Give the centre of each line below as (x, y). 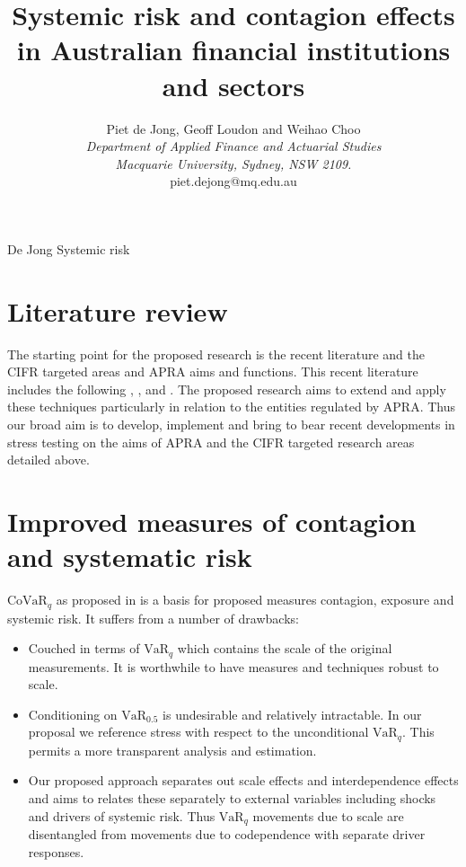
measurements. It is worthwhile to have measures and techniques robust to (233, 666)
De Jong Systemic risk (69, 248)
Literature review (118, 310)
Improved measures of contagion (212, 521)
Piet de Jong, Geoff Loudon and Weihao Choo (233, 128)
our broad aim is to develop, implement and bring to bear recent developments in (231, 424)
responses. (56, 851)
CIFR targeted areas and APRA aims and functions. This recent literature (213, 372)
